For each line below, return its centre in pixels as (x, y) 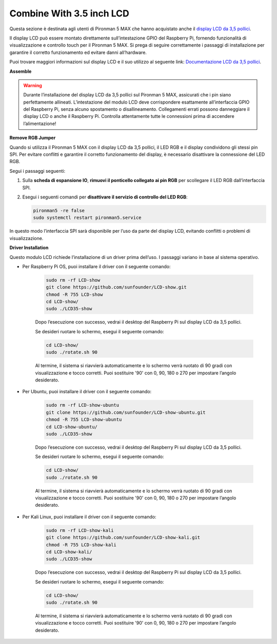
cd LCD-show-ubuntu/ (72, 427)
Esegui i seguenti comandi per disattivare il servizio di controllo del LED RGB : (105, 197)
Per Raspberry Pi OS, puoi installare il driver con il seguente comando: (96, 266)
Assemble (21, 71)
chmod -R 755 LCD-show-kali (81, 545)
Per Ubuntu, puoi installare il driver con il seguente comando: (87, 392)
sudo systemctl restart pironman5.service (87, 218)
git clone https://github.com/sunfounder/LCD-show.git (116, 287)
